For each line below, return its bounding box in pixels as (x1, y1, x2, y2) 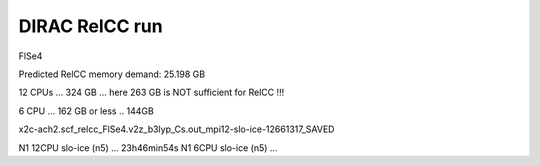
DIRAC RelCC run (18, 15, 164, 37)
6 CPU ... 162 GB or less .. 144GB (18, 105, 154, 117)
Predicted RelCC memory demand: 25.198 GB (18, 68, 205, 80)
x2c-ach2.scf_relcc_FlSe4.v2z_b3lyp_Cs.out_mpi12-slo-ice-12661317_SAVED (18, 123, 335, 135)
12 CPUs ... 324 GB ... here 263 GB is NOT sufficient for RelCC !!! (18, 86, 285, 99)
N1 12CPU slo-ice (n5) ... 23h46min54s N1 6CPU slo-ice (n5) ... (18, 141, 278, 154)
